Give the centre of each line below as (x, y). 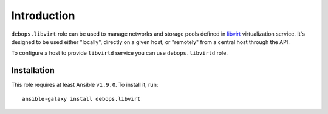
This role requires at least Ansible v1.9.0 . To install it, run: (85, 85)
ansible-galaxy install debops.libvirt (81, 99)
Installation (33, 70)
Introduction (43, 16)
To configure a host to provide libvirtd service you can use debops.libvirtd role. (119, 53)
